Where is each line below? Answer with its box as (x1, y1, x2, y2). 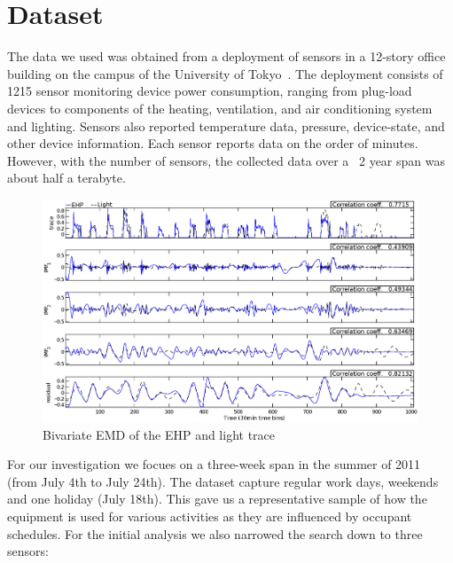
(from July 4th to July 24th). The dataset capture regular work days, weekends (7, 472, 439, 490)
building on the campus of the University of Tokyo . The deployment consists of (7, 64, 443, 82)
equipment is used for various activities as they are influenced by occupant (7, 507, 412, 525)
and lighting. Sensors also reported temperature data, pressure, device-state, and (7, 116, 445, 135)
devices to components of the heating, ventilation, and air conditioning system (7, 98, 433, 117)
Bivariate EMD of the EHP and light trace (43, 425, 276, 443)
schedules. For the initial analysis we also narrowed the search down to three (7, 524, 423, 543)
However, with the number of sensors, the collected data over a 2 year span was (7, 151, 446, 169)
